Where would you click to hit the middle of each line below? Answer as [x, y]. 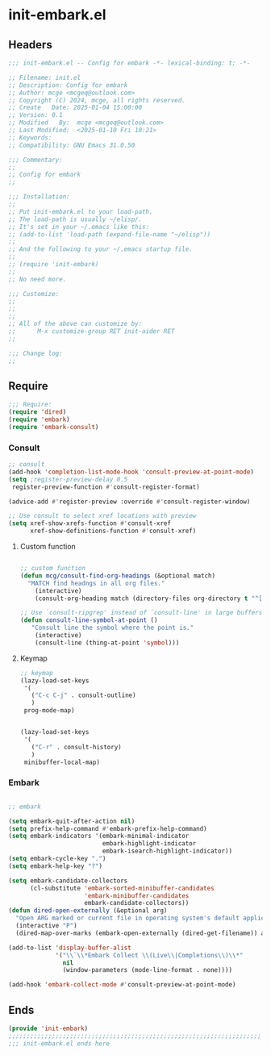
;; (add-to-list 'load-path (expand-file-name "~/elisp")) [110, 234]
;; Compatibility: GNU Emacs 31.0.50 [72, 145]
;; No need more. [38, 279]
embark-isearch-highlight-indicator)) [167, 851]
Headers [30, 45]
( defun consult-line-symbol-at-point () [89, 620]
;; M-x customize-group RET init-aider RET [92, 332]
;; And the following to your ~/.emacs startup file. [101, 249]
